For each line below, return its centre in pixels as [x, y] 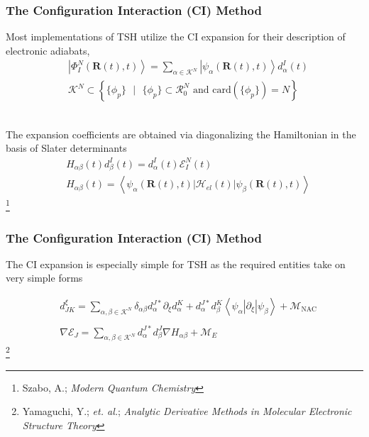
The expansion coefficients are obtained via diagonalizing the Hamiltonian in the [181, 134]
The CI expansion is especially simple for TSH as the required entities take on [176, 264]
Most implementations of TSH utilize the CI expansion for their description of [176, 37]
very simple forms [44, 278]
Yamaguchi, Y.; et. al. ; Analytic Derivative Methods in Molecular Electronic [187, 411]
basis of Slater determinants [66, 148]
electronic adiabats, [48, 50]
